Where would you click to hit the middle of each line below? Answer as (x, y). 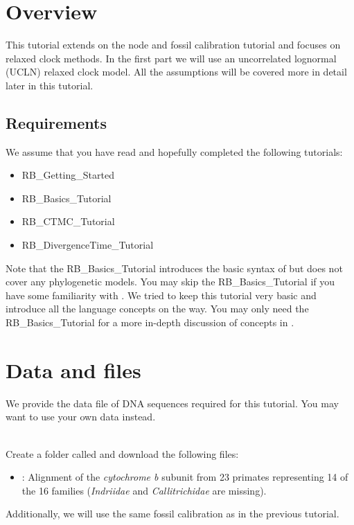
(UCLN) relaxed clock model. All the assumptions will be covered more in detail (176, 72)
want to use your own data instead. (81, 417)
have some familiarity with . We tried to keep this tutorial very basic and (161, 295)
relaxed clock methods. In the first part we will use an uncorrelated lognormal (171, 58)
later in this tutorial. (50, 85)
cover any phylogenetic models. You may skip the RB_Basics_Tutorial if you (170, 282)
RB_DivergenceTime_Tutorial (88, 245)
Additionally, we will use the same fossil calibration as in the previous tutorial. (172, 514)
